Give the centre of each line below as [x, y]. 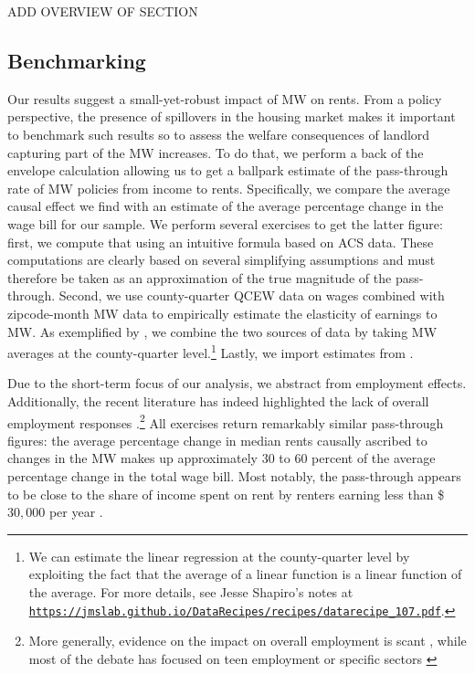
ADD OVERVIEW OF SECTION [103, 11]
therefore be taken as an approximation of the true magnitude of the [200, 277]
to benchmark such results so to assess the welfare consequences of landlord [219, 134]
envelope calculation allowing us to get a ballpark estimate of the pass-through [228, 170]
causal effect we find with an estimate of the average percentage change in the [226, 206]
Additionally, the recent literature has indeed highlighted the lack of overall [218, 400]
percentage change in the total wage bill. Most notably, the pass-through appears [234, 475]
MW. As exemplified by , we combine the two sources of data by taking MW [222, 331]
